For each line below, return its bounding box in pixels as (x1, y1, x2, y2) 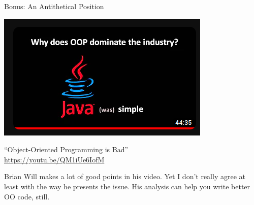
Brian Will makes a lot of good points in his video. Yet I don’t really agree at (4, 171, 245, 182)
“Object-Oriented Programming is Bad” (4, 144, 129, 155)
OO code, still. (4, 191, 50, 201)
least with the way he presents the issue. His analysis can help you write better (4, 181, 250, 191)
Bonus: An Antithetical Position (4, 1, 104, 11)
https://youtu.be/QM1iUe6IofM (4, 154, 105, 164)
